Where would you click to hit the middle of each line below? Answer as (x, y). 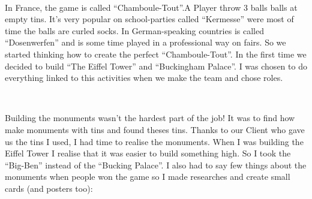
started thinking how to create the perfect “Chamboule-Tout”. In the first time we (156, 54)
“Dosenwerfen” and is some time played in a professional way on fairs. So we (145, 42)
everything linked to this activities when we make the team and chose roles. (144, 78)
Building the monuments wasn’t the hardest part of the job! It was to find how (150, 118)
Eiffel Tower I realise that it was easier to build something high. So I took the (148, 153)
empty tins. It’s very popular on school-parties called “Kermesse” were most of (149, 19)
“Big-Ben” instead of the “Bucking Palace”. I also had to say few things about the (156, 165)
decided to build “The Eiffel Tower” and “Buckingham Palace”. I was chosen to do (156, 66)
